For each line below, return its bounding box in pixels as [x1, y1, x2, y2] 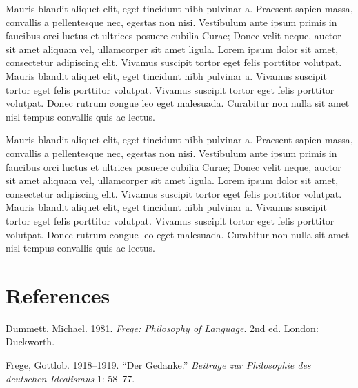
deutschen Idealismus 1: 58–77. [6, 371, 135, 385]
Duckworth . [6, 334, 55, 349]
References [6, 280, 110, 309]
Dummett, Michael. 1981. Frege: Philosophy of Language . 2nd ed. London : [6, 320, 319, 335]
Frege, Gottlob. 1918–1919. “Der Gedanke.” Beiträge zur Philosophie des [6, 358, 311, 371]
